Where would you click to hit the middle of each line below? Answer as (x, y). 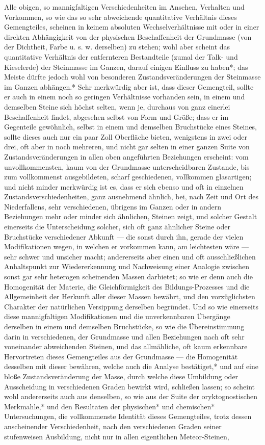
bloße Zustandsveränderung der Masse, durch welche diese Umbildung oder (121, 376)
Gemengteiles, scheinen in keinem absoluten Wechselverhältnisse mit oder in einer (132, 27)
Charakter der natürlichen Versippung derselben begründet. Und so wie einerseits (131, 306)
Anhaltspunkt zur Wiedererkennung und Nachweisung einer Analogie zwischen (127, 266)
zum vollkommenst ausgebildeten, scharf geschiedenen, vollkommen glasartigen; (128, 177)
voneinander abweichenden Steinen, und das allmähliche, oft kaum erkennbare (126, 346)
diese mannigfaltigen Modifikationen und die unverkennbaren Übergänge (117, 316)
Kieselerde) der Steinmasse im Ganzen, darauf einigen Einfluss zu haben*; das (126, 67)
